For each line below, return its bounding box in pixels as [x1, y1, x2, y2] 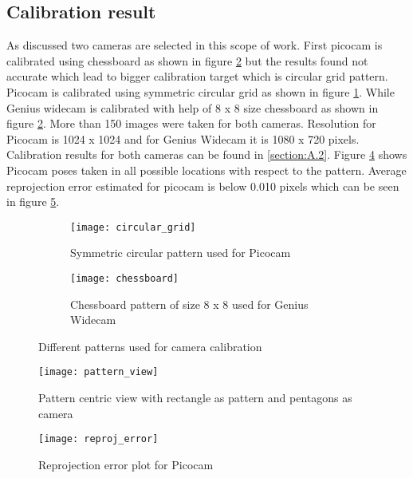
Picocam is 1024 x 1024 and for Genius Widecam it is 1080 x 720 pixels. [6, 130, 360, 147]
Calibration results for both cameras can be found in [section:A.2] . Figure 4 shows [6, 146, 407, 163]
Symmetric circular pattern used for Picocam [70, 244, 291, 261]
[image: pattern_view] [38, 366, 159, 378]
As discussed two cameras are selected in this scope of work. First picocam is [6, 37, 383, 53]
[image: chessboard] [70, 272, 179, 284]
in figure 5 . [6, 193, 60, 210]
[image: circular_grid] [70, 221, 196, 233]
